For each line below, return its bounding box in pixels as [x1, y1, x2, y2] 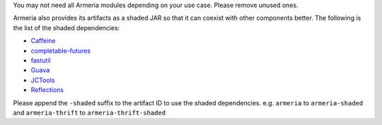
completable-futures [30, 46, 91, 55]
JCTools [30, 76, 55, 84]
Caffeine [30, 37, 56, 45]
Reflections [30, 86, 64, 94]
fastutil [30, 56, 51, 65]
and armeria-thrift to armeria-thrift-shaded [13, 108, 166, 117]
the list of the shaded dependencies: [13, 23, 120, 32]
